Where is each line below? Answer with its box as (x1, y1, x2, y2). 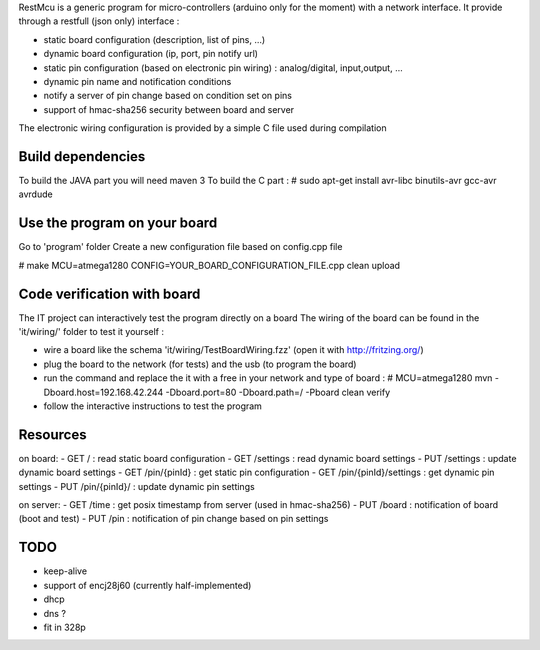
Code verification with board (18, 285, 201, 302)
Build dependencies (18, 148, 146, 165)
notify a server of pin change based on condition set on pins (43, 90, 292, 102)
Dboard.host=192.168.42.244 (43, 386, 164, 398)
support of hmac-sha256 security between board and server (43, 103, 295, 115)
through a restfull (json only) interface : (18, 15, 180, 27)
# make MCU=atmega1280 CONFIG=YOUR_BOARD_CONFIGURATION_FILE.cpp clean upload (18, 259, 400, 271)
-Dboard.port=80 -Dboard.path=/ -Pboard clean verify (165, 386, 391, 398)
